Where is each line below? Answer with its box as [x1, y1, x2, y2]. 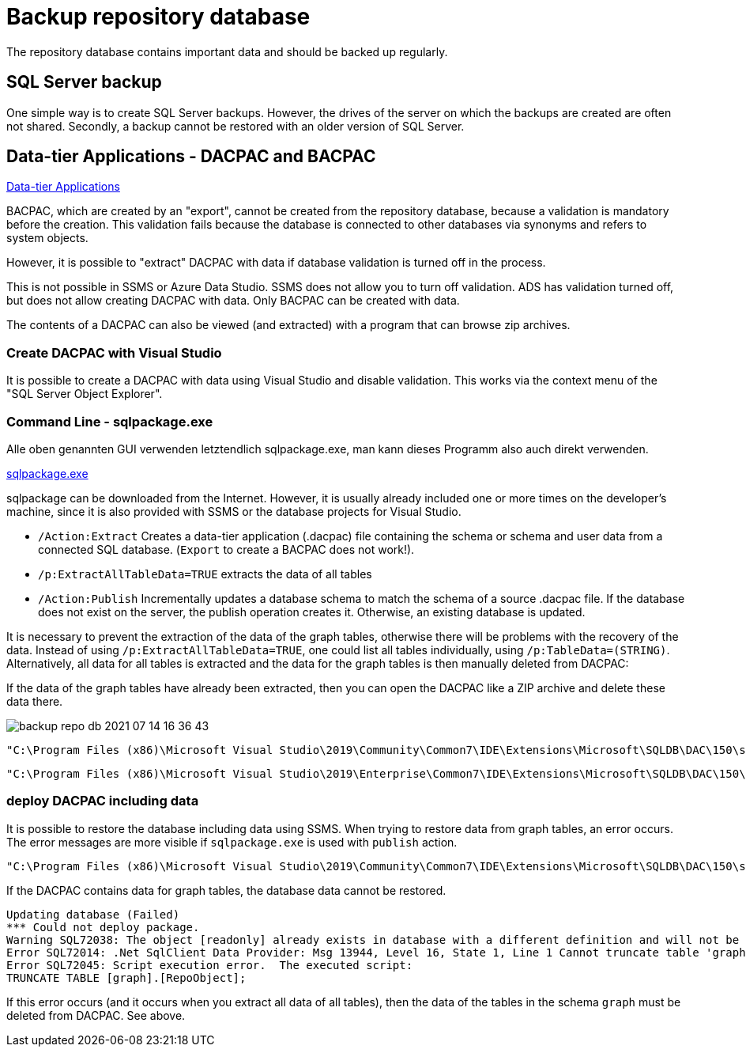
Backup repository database [6, 3, 311, 30]
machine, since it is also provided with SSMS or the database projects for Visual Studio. [6, 504, 462, 518]
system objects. [6, 231, 89, 245]
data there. [6, 694, 63, 708]
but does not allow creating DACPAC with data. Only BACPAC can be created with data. [6, 294, 460, 308]
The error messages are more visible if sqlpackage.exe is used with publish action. [6, 835, 458, 849]
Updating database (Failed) [6, 907, 180, 921]
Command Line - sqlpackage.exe [6, 413, 213, 430]
